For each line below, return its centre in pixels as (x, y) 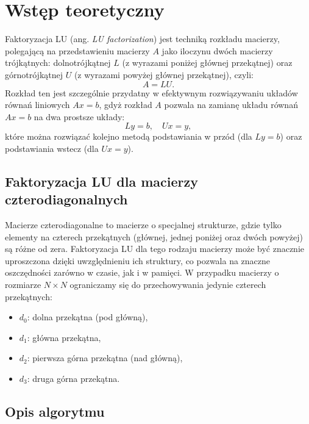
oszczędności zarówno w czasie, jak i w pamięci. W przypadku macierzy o (142, 272)
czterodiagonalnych (66, 199)
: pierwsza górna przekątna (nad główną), (105, 358)
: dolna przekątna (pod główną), (87, 317)
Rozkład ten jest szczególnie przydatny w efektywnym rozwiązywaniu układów (151, 92)
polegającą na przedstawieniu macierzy (77, 50)
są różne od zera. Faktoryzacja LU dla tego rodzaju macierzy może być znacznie (154, 249)
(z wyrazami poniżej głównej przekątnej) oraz (207, 63)
